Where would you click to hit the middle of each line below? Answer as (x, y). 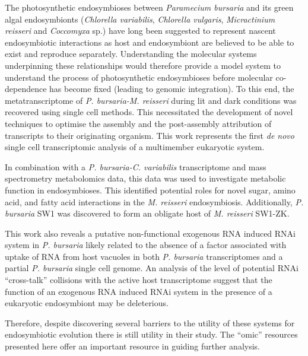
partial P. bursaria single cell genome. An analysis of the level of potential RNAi (152, 268)
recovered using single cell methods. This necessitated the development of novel (149, 112)
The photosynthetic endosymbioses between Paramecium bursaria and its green (149, 7)
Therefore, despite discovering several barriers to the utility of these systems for (150, 322)
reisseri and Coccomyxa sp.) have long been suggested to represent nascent (140, 31)
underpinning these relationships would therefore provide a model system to (143, 65)
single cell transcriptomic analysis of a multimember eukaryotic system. (135, 147)
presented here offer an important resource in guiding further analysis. (132, 346)
